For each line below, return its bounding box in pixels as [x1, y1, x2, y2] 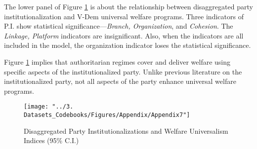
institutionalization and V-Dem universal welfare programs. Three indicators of [4, 11, 244, 21]
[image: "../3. [24, 103, 74, 111]
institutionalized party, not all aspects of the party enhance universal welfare [4, 76, 236, 86]
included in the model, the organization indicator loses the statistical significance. [4, 40, 251, 50]
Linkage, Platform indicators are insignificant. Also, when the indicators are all [4, 30, 244, 40]
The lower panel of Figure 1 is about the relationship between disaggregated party [4, 1, 253, 11]
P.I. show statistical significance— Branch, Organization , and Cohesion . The [4, 21, 233, 31]
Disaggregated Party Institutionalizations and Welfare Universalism [24, 125, 228, 136]
